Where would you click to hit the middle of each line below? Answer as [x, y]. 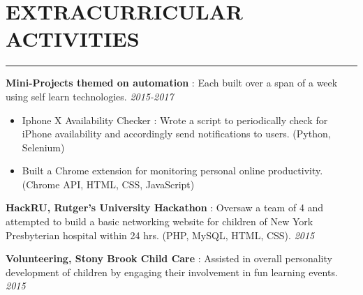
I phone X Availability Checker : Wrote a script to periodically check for [175, 120]
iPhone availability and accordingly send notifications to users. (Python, [176, 134]
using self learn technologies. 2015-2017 [90, 96]
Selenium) [43, 147]
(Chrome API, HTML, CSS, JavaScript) [108, 184]
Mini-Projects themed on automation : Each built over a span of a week [172, 83]
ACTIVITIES [73, 39]
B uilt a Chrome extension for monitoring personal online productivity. [172, 171]
